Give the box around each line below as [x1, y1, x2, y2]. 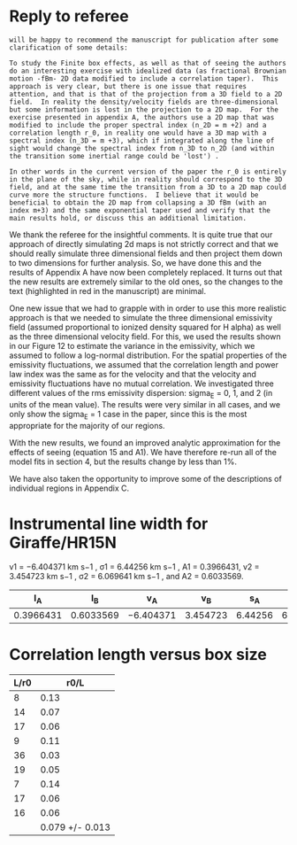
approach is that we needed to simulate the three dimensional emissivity [9, 312, 273, 322]
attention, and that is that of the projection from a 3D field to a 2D [9, 89, 283, 98]
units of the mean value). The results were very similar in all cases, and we [9, 399, 281, 409]
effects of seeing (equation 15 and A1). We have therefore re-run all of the [9, 446, 277, 457]
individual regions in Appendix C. [9, 483, 130, 493]
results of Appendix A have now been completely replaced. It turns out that [9, 267, 283, 277]
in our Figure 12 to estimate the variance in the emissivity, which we [9, 340, 255, 351]
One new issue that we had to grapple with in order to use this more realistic [9, 303, 287, 314]
